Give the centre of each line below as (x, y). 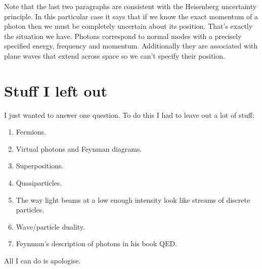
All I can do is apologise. (42, 261)
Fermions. (31, 132)
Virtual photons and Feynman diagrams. (79, 148)
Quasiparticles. (39, 183)
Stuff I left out (56, 90)
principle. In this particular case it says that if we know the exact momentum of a (131, 16)
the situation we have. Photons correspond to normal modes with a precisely (123, 36)
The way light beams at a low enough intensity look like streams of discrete (133, 199)
